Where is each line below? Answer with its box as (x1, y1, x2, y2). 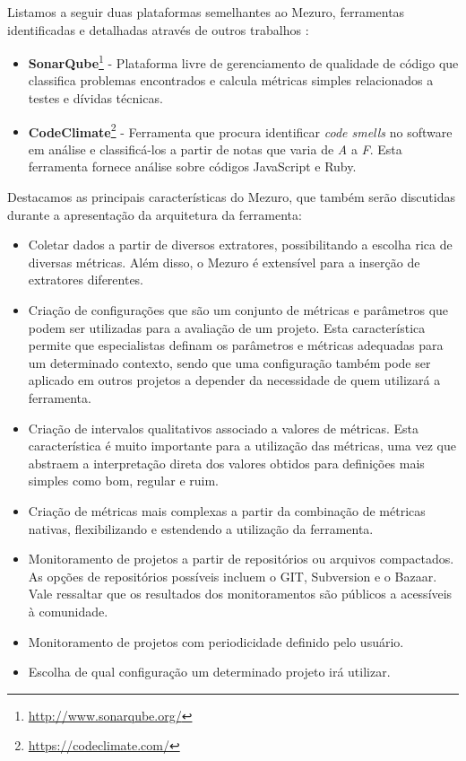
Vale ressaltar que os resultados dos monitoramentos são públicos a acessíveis (28, 584, 453, 603)
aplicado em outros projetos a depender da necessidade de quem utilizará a (28, 371, 441, 389)
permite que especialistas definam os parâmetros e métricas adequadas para (28, 336, 444, 354)
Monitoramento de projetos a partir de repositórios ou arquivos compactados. (28, 549, 454, 568)
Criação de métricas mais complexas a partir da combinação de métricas (28, 501, 426, 520)
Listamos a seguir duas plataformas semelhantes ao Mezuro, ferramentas (7, 3, 405, 21)
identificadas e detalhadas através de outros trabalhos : (7, 20, 309, 39)
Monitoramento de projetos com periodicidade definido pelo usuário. (28, 632, 404, 651)
